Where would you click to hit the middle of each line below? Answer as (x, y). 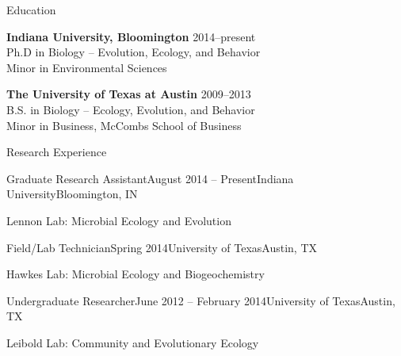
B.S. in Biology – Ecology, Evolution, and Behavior (131, 109)
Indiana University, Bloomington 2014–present (131, 36)
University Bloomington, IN (72, 194)
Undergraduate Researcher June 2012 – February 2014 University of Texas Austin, (201, 300)
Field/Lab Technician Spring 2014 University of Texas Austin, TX (162, 247)
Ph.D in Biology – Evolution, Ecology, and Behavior (134, 52)
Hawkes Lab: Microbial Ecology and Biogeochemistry (136, 274)
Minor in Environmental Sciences (87, 67)
